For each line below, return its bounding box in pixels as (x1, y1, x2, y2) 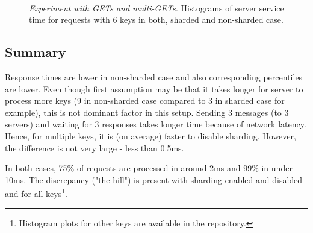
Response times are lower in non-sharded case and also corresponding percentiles (5, 70, 303, 83)
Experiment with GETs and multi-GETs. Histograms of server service (29, 1, 284, 14)
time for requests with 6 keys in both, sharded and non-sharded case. (29, 13, 284, 26)
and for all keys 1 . (5, 186, 67, 199)
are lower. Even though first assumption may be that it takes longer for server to (5, 82, 303, 95)
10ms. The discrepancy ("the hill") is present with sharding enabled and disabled (5, 173, 303, 186)
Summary (5, 43, 66, 61)
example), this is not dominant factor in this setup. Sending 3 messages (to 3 (5, 106, 289, 118)
